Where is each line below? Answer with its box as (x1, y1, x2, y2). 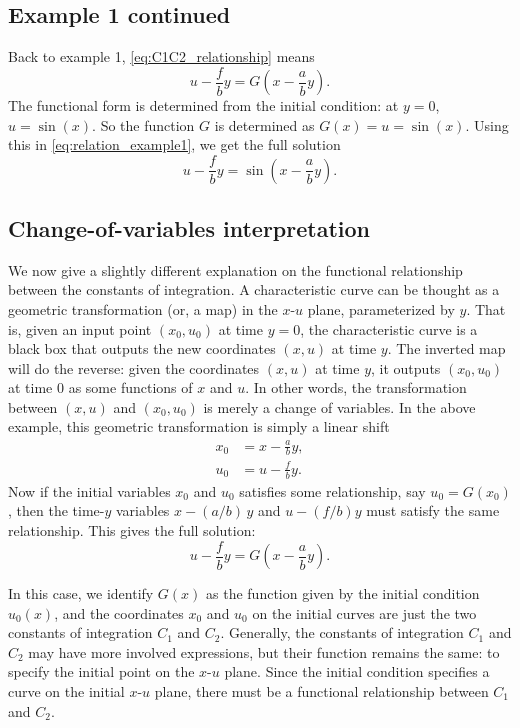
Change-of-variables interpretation (8, 212, 370, 243)
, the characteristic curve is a (300, 318, 478, 339)
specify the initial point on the (8, 661, 195, 682)
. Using (465, 114, 509, 135)
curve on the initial (8, 681, 125, 702)
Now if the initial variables (8, 480, 171, 501)
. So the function (92, 114, 195, 135)
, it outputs (371, 357, 441, 378)
